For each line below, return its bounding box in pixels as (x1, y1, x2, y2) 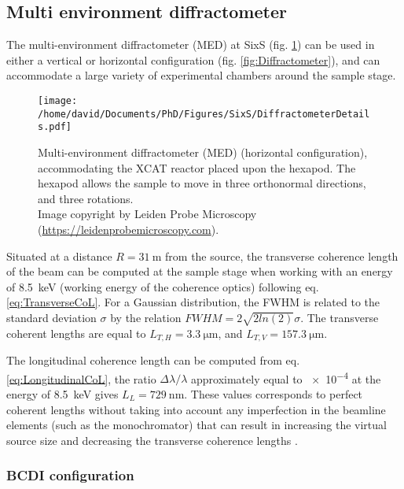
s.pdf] (38, 121, 72, 133)
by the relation (110, 309, 182, 325)
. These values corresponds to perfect (184, 385, 363, 402)
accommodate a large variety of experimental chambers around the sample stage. (6, 67, 396, 83)
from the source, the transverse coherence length (165, 247, 398, 264)
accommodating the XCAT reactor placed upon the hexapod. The (38, 159, 356, 176)
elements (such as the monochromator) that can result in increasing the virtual (6, 417, 387, 433)
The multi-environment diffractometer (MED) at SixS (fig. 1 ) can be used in (6, 36, 375, 53)
